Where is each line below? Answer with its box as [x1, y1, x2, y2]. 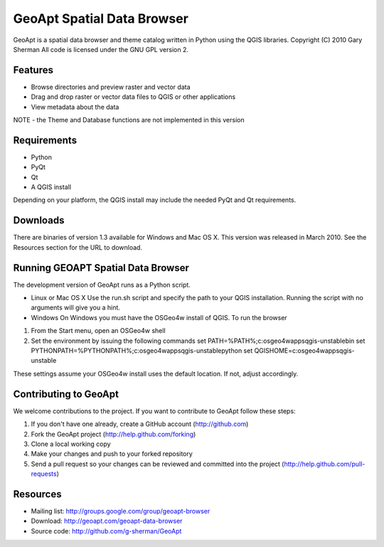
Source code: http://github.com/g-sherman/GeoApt [31, 526, 182, 535]
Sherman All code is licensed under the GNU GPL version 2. [13, 45, 188, 53]
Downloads [13, 214, 65, 227]
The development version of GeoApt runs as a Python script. [13, 280, 191, 289]
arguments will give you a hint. [31, 303, 121, 312]
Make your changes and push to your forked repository [31, 450, 193, 458]
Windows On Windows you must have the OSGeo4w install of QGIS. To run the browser [31, 313, 287, 322]
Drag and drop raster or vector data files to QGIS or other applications [31, 92, 236, 101]
